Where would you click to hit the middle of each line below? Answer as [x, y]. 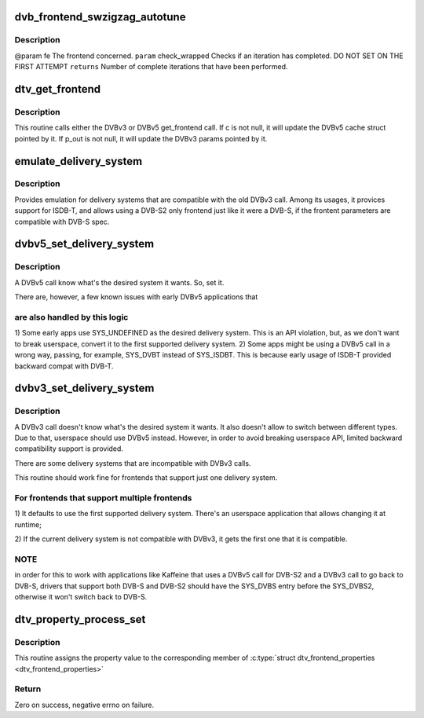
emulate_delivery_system [79, 161]
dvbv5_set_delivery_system [84, 244]
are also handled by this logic [71, 317]
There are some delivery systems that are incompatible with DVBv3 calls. [133, 463]
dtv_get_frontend [58, 89]
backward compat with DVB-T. [64, 366]
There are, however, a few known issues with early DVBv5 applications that [136, 297]
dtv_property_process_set [80, 619]
